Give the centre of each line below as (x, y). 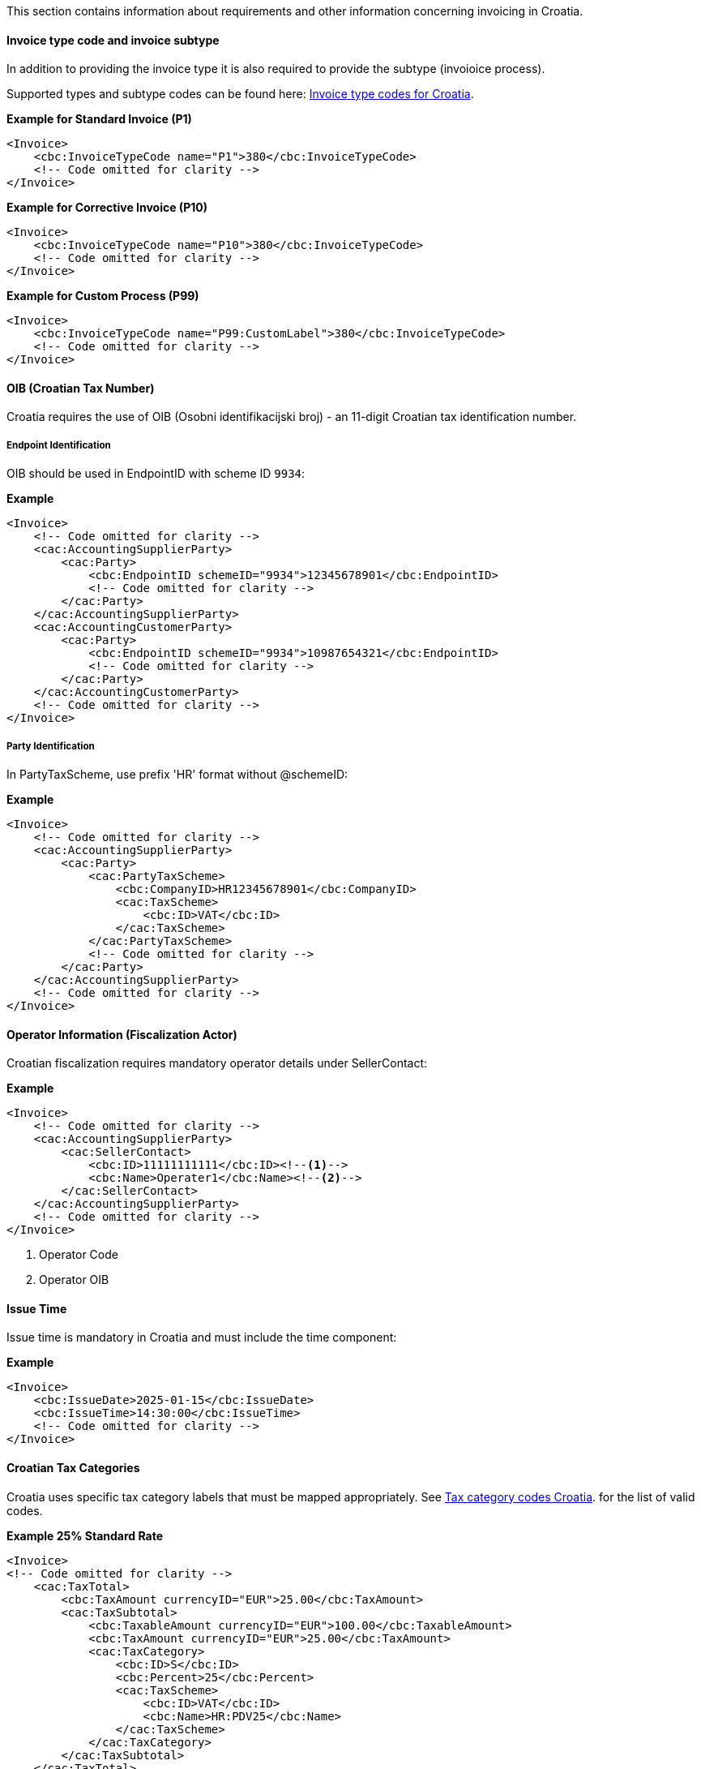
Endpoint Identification (59, 445)
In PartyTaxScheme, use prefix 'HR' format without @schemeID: (177, 774)
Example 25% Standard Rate (85, 1535)
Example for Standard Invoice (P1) (99, 119)
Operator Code (79, 1255)
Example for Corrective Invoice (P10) (107, 208)
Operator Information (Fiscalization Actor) (122, 1034)
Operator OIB (74, 1280)
